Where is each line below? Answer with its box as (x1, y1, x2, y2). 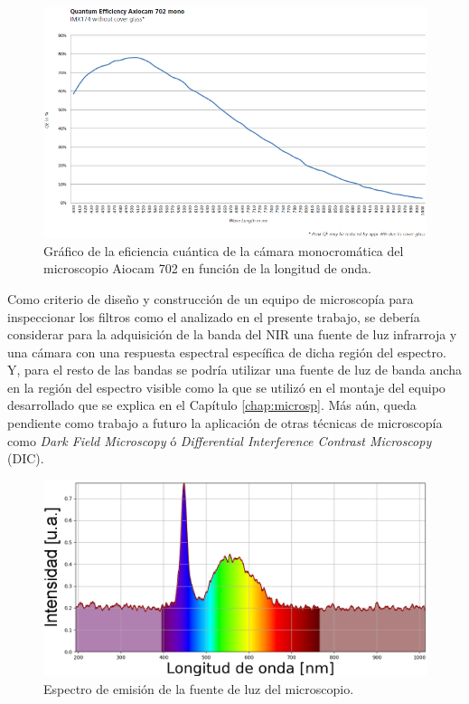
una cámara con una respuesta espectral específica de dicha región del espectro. (7, 342, 446, 361)
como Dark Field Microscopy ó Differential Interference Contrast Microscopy (7, 431, 432, 450)
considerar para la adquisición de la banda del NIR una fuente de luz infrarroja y (7, 325, 457, 344)
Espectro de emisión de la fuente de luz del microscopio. (43, 679, 354, 698)
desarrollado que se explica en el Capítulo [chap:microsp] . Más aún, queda (7, 395, 417, 414)
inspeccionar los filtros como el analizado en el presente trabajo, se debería (7, 307, 420, 326)
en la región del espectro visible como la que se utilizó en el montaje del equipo (7, 377, 446, 396)
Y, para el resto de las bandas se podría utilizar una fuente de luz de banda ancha (7, 360, 462, 379)
